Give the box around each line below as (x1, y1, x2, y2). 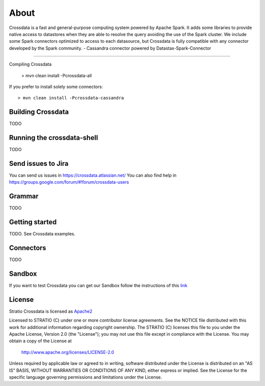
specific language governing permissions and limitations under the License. (9, 374, 162, 380)
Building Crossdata (9, 108, 69, 116)
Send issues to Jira (9, 159, 69, 167)
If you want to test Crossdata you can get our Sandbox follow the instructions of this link (9, 283, 187, 289)
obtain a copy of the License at (9, 338, 72, 344)
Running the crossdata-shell (9, 133, 98, 142)
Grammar (9, 192, 39, 200)
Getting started (9, 218, 57, 226)
